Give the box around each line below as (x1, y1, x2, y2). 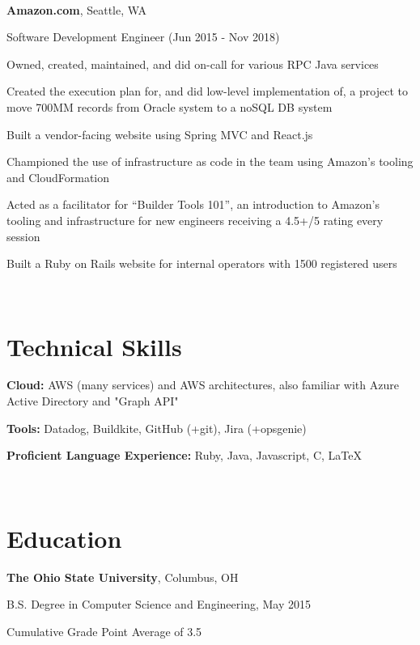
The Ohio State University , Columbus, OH (6, 568, 239, 585)
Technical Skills (6, 329, 182, 363)
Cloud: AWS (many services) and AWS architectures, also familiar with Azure (6, 376, 399, 393)
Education (6, 521, 122, 554)
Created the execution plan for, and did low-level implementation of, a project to (6, 83, 408, 100)
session (6, 227, 40, 244)
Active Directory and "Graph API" (6, 393, 179, 409)
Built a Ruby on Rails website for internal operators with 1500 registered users (6, 255, 397, 272)
